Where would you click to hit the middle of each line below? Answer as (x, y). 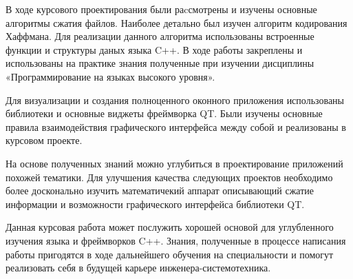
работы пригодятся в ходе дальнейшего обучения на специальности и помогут (170, 254)
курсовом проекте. (44, 140)
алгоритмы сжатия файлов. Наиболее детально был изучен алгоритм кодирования (176, 22)
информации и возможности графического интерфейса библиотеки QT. (155, 204)
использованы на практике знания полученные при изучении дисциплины (160, 63)
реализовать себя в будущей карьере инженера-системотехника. (138, 268)
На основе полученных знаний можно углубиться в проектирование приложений (174, 163)
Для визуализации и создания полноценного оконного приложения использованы (175, 100)
